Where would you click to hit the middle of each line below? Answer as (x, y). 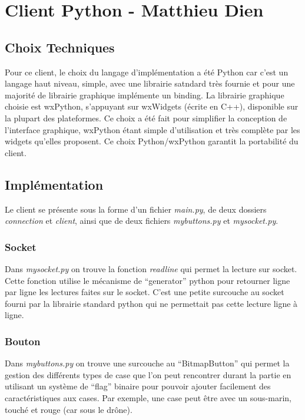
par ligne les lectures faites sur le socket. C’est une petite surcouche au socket (145, 292)
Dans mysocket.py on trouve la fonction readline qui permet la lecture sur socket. (151, 268)
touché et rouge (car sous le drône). (69, 409)
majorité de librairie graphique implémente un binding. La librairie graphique (145, 95)
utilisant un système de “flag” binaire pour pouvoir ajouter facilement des (138, 386)
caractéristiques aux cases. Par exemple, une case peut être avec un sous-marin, (148, 397)
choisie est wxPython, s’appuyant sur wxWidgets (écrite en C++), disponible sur (152, 106)
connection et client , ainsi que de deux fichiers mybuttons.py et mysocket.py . (142, 221)
